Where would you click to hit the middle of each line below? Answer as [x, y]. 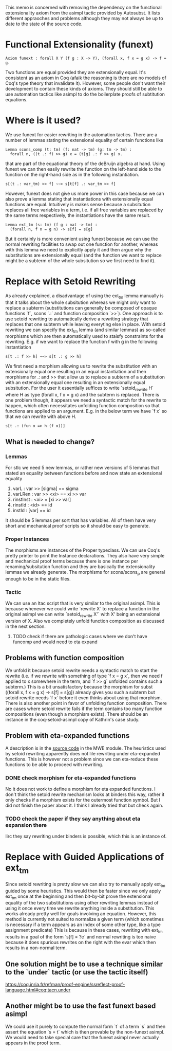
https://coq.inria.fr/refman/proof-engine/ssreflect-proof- [65, 985]
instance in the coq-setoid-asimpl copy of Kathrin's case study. [72, 719]
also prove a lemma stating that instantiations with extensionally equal [79, 199]
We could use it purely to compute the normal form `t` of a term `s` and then [85, 1026]
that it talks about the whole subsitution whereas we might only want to [81, 302]
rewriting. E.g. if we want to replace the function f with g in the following [81, 342]
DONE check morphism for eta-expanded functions [71, 777]
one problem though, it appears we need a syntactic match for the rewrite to [86, 400]
